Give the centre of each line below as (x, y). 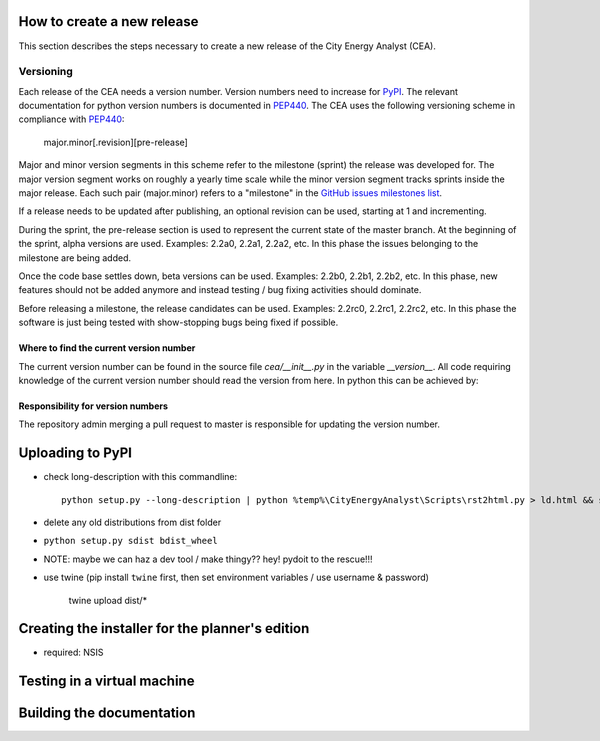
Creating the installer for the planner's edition (164, 628)
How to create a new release (108, 21)
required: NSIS (73, 652)
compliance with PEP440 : (71, 119)
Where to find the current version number (107, 348)
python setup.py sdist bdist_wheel (131, 541)
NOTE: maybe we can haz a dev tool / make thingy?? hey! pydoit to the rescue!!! (208, 559)
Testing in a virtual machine (106, 681)
